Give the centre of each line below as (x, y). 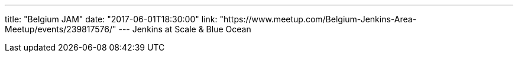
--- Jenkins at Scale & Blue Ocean (185, 29)
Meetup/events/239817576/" (61, 29)
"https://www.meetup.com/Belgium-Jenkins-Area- (318, 19)
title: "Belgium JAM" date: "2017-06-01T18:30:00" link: (111, 19)
